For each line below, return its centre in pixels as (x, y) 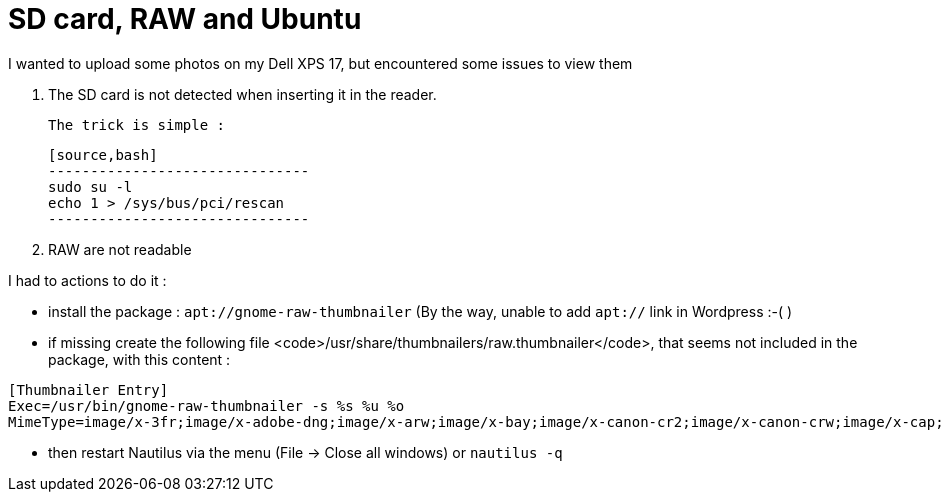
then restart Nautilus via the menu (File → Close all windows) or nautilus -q (305, 452)
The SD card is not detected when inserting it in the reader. (242, 94)
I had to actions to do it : (87, 280)
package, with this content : (139, 359)
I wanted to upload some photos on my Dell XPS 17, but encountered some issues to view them (320, 63)
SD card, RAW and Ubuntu (185, 19)
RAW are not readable (120, 249)
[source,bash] (103, 154)
